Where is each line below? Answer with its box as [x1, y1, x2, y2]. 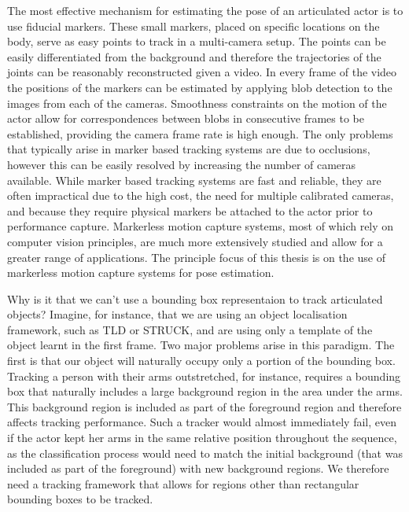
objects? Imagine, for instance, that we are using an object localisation [7, 306, 348, 322]
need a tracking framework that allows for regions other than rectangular [7, 475, 359, 492]
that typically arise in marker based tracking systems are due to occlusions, [7, 141, 370, 157]
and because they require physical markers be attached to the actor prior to [7, 202, 373, 219]
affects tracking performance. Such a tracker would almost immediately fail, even [7, 414, 396, 430]
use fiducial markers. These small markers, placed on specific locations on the [7, 17, 380, 34]
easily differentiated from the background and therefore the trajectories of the [7, 48, 381, 64]
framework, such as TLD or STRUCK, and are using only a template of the [7, 321, 373, 337]
